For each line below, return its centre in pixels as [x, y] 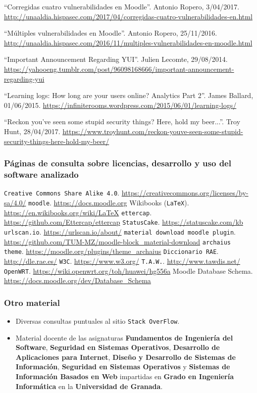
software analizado [41, 174]
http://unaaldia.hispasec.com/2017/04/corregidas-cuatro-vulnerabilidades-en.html [128, 16]
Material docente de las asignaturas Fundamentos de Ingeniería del [124, 337]
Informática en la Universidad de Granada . [89, 386]
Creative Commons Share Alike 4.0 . [62, 193]
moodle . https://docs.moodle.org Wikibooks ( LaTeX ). [109, 202]
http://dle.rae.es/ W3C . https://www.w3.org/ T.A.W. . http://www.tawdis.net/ [122, 261]
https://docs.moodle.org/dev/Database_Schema [77, 280]
